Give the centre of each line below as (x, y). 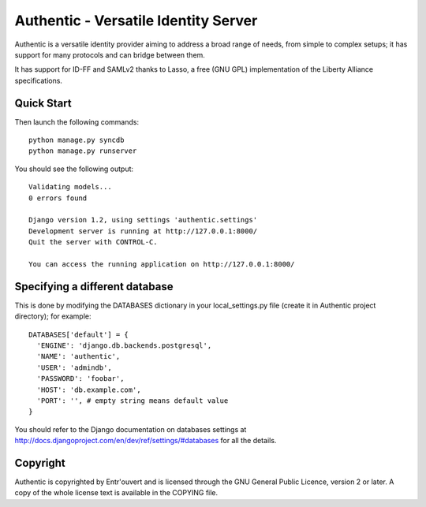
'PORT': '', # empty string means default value (133, 401)
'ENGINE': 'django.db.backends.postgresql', (124, 346)
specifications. (39, 80)
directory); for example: (53, 316)
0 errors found (58, 198)
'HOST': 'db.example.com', (89, 390)
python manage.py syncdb (77, 140)
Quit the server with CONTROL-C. (93, 242)
